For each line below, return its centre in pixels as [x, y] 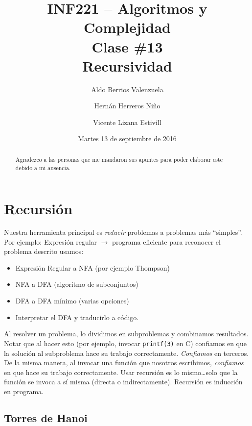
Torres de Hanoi [46, 417]
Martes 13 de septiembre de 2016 [127, 138]
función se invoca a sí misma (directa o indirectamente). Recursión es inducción [123, 382]
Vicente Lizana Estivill [127, 122]
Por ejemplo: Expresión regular [51, 241]
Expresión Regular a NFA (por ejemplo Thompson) [92, 267]
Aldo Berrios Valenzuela [127, 89]
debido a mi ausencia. [43, 167]
